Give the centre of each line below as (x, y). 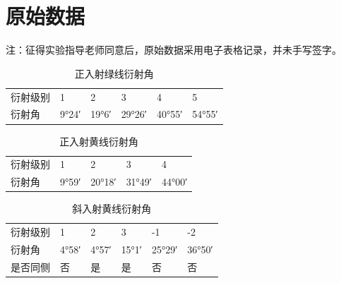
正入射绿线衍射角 (114, 73)
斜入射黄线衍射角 (112, 209)
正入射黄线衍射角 (99, 141)
